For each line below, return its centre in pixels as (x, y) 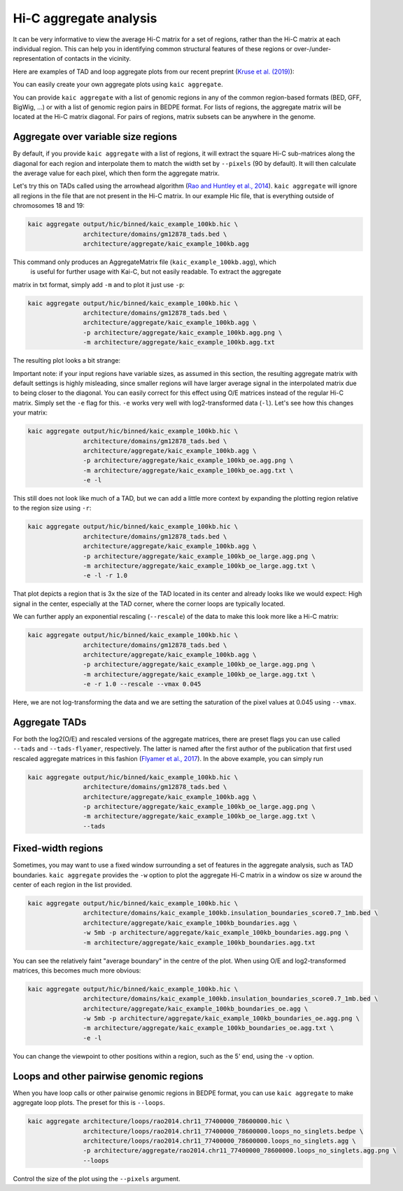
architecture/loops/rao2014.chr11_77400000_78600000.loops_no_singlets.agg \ (219, 1141)
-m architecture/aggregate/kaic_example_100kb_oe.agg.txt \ (188, 470)
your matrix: (30, 412)
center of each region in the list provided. (72, 885)
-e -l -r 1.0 (105, 576)
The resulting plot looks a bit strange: (67, 361)
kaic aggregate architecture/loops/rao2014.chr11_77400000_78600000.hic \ (159, 1121)
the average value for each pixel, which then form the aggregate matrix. (116, 173)
